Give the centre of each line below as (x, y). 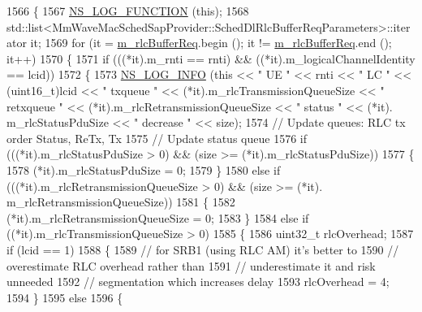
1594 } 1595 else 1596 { (65, 297)
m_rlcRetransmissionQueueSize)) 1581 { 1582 (121, 202)
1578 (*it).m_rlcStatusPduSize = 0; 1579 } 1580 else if (144, 169)
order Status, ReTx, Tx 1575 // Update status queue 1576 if (157, 138)
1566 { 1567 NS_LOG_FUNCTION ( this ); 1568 (128, 11)
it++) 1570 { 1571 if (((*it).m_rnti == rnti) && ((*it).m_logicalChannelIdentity (211, 58)
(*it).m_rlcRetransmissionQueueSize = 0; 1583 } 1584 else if (158, 217)
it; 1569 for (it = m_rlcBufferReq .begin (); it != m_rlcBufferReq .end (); (211, 43)
